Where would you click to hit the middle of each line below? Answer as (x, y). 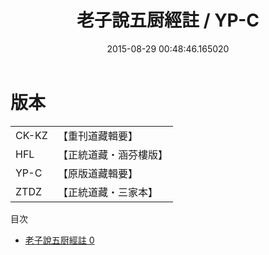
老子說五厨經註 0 (59, 240)
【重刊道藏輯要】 (97, 136)
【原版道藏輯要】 (97, 173)
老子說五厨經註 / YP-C (168, 20)
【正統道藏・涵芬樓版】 (112, 154)
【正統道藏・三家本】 (107, 192)
